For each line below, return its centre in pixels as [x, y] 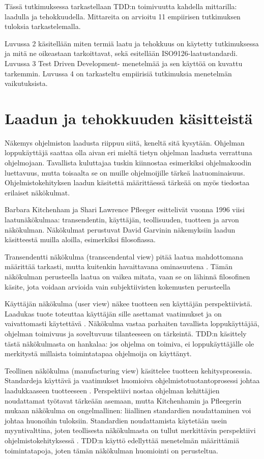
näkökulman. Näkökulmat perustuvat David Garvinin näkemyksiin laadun [120, 229]
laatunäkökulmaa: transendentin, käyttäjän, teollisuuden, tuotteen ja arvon [122, 220]
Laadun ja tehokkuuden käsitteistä [129, 118]
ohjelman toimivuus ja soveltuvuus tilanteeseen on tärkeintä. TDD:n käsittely [126, 333]
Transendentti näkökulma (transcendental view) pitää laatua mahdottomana [124, 256]
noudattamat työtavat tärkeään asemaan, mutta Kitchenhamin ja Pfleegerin [123, 400]
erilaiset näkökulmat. [37, 192]
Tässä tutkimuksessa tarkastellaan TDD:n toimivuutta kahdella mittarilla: [121, 6]
